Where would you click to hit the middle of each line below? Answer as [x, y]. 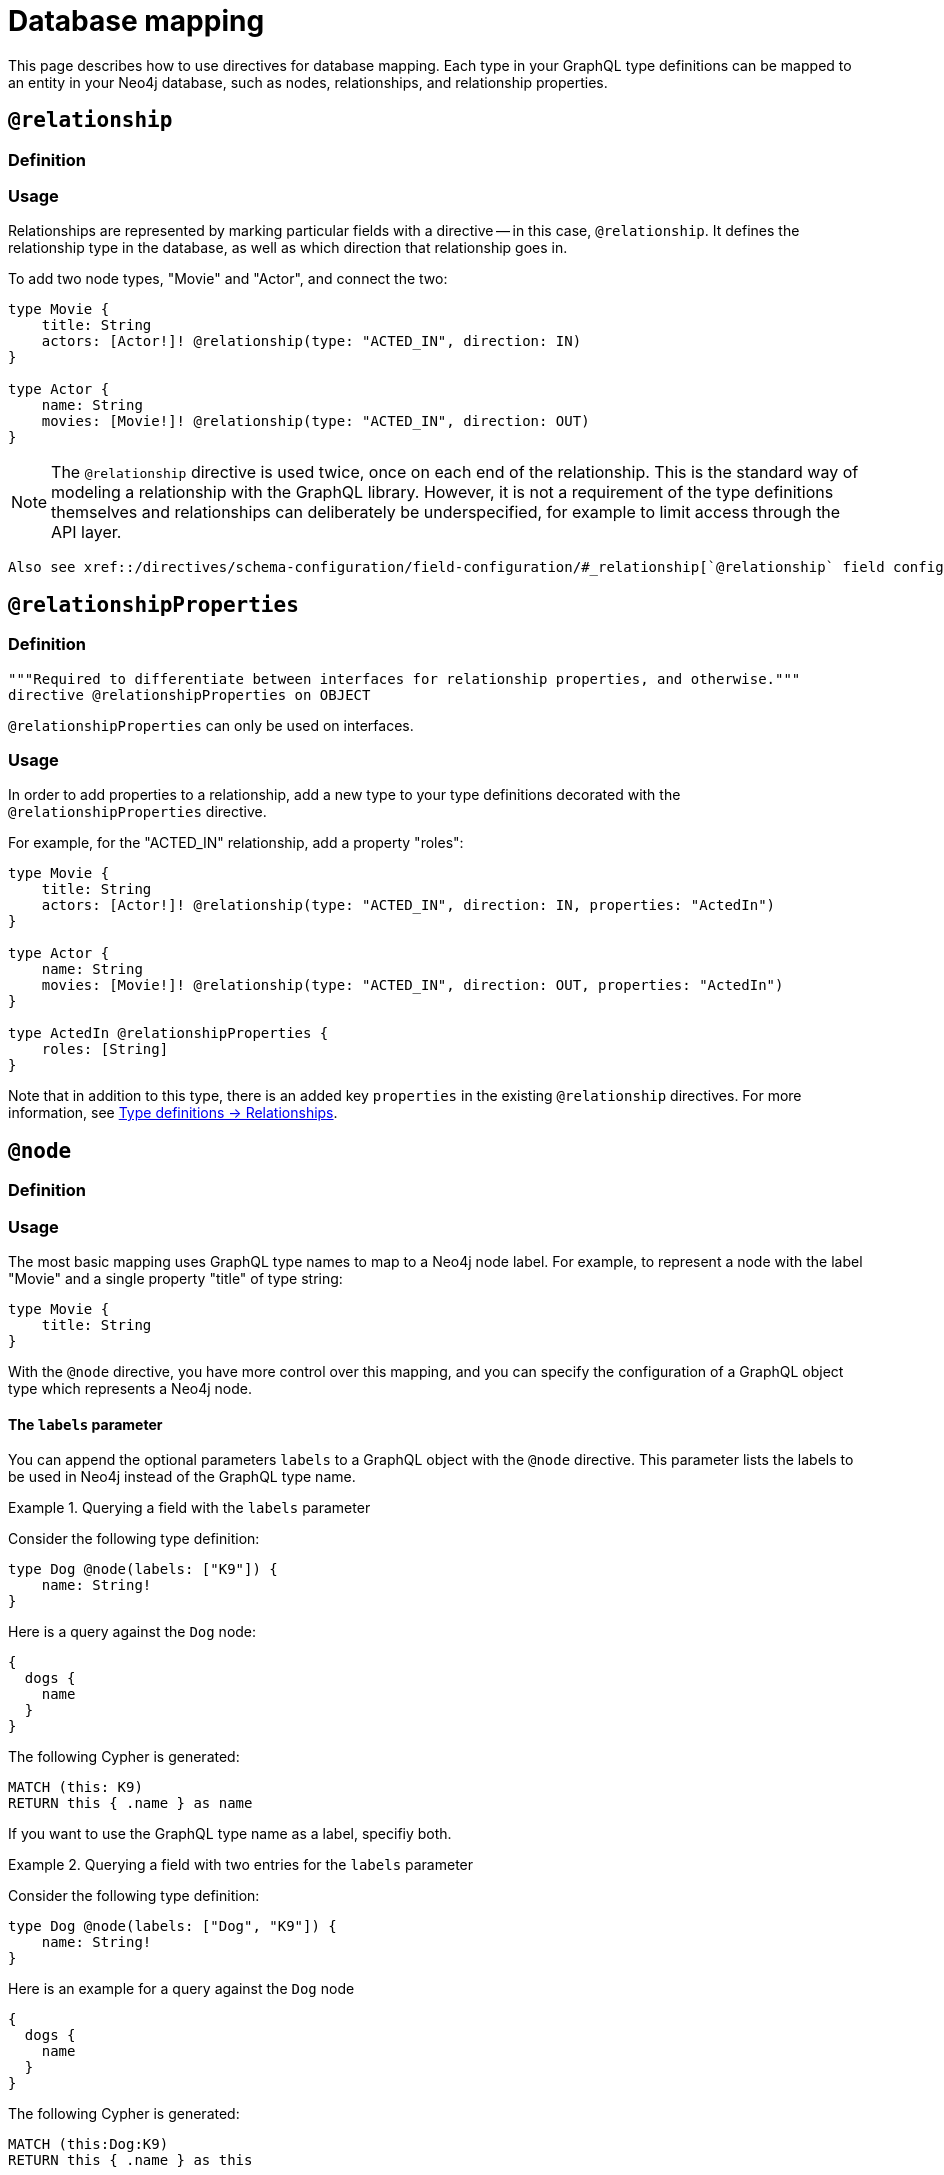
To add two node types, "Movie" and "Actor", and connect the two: [228, 279]
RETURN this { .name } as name [130, 1803]
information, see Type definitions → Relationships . [173, 1113]
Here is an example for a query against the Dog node [181, 1989]
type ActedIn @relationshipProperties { [168, 1033]
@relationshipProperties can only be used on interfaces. [211, 725]
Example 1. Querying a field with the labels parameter [189, 1508]
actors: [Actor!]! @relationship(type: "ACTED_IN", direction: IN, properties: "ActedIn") [408, 905]
